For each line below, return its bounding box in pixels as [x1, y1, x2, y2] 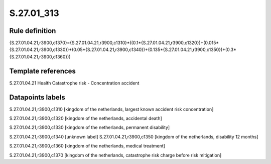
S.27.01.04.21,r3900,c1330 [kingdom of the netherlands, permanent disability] [9, 124, 170, 130]
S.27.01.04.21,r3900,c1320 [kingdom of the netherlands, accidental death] [9, 115, 163, 121]
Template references [9, 66, 76, 75]
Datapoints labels [9, 93, 65, 101]
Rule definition [9, 26, 56, 35]
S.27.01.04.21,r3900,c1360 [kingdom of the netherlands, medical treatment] [9, 143, 166, 149]
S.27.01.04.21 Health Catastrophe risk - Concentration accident [9, 80, 140, 86]
